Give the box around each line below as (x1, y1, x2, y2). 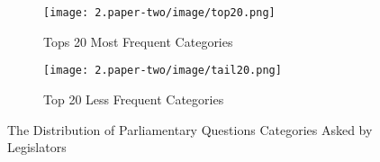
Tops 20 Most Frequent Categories (43, 31, 233, 50)
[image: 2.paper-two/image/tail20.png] (43, 64, 282, 77)
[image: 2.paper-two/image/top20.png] (43, 6, 276, 19)
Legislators (7, 138, 67, 157)
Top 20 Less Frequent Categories (43, 89, 224, 108)
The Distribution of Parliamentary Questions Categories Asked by (7, 120, 373, 139)
